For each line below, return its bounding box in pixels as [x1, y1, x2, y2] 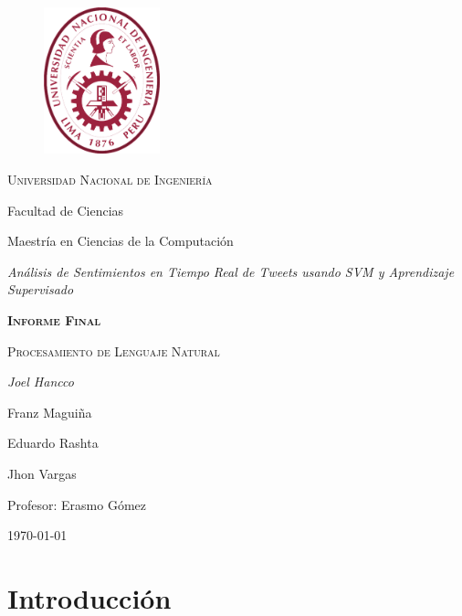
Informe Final [7, 311, 101, 330]
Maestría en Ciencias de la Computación [7, 231, 234, 250]
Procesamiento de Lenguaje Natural [7, 341, 220, 360]
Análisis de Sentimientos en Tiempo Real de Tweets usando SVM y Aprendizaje [7, 261, 455, 281]
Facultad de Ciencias [7, 200, 124, 219]
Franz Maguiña [7, 402, 92, 421]
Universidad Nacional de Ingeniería [7, 170, 213, 189]
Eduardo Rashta [7, 433, 99, 452]
